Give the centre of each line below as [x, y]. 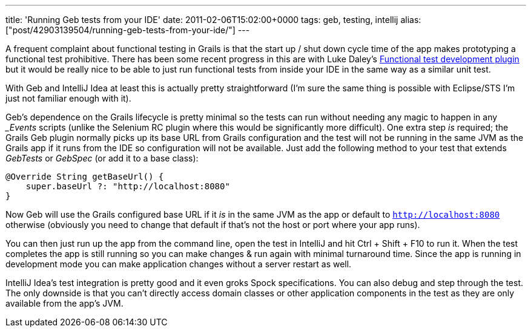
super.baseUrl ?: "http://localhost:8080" [128, 186]
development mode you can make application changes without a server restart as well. [179, 264]
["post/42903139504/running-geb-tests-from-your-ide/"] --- [128, 30]
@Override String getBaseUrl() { [85, 177]
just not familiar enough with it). [68, 98]
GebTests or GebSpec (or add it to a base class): [102, 158]
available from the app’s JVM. [64, 303]
